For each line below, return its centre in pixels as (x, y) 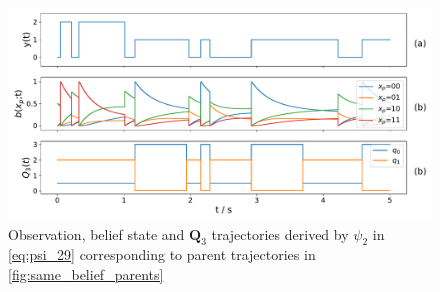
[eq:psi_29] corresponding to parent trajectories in (162, 254)
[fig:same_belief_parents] (86, 273)
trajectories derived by (280, 233)
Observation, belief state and (96, 233)
